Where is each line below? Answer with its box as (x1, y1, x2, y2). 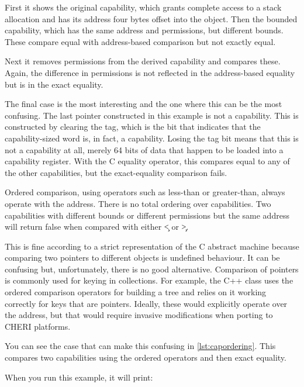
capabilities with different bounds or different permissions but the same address (5, 209, 289, 221)
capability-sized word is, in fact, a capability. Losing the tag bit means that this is (5, 132, 299, 144)
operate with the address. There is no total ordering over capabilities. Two (5, 197, 271, 209)
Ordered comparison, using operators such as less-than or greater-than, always (5, 186, 285, 198)
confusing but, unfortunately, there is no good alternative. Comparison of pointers (5, 262, 299, 275)
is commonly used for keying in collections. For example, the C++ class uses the (5, 274, 293, 286)
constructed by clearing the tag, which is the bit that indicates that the (5, 120, 261, 133)
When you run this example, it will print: (5, 371, 153, 383)
